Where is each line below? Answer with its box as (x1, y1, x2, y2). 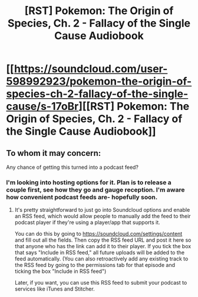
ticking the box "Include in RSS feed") (14, 268, 107, 275)
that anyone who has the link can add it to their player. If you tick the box (14, 243, 192, 250)
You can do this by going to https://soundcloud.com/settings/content (14, 231, 183, 238)
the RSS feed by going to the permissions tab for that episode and (14, 262, 176, 269)
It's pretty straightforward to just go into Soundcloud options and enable (14, 206, 190, 213)
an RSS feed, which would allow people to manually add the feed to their (14, 213, 191, 220)
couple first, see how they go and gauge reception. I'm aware (6, 185, 185, 193)
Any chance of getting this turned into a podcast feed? (6, 163, 139, 171)
